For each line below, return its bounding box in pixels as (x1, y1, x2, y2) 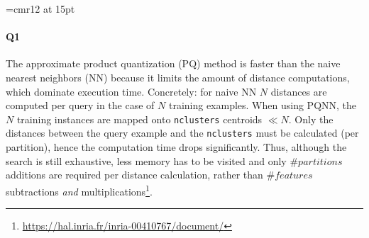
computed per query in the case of (6, 98, 155, 113)
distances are (270, 84, 327, 98)
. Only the (288, 111, 334, 126)
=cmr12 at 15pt (6, 1, 75, 16)
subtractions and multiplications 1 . (6, 181, 153, 198)
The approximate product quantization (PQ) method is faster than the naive (6, 56, 341, 71)
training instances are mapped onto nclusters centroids (16, 111, 263, 126)
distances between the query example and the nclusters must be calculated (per (6, 125, 359, 140)
